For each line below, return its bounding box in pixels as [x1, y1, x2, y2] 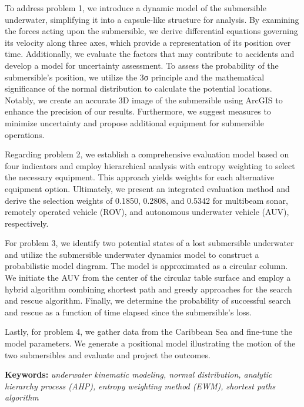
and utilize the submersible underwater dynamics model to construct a [5, 248, 259, 260]
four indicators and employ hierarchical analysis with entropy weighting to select [5, 159, 295, 171]
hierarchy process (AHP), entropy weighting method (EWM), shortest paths [5, 379, 276, 392]
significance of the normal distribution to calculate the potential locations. [5, 82, 272, 95]
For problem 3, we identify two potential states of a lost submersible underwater [5, 237, 294, 249]
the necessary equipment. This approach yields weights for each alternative [5, 171, 275, 183]
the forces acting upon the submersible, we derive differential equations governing [5, 25, 298, 37]
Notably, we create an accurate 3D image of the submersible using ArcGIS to [5, 93, 283, 106]
